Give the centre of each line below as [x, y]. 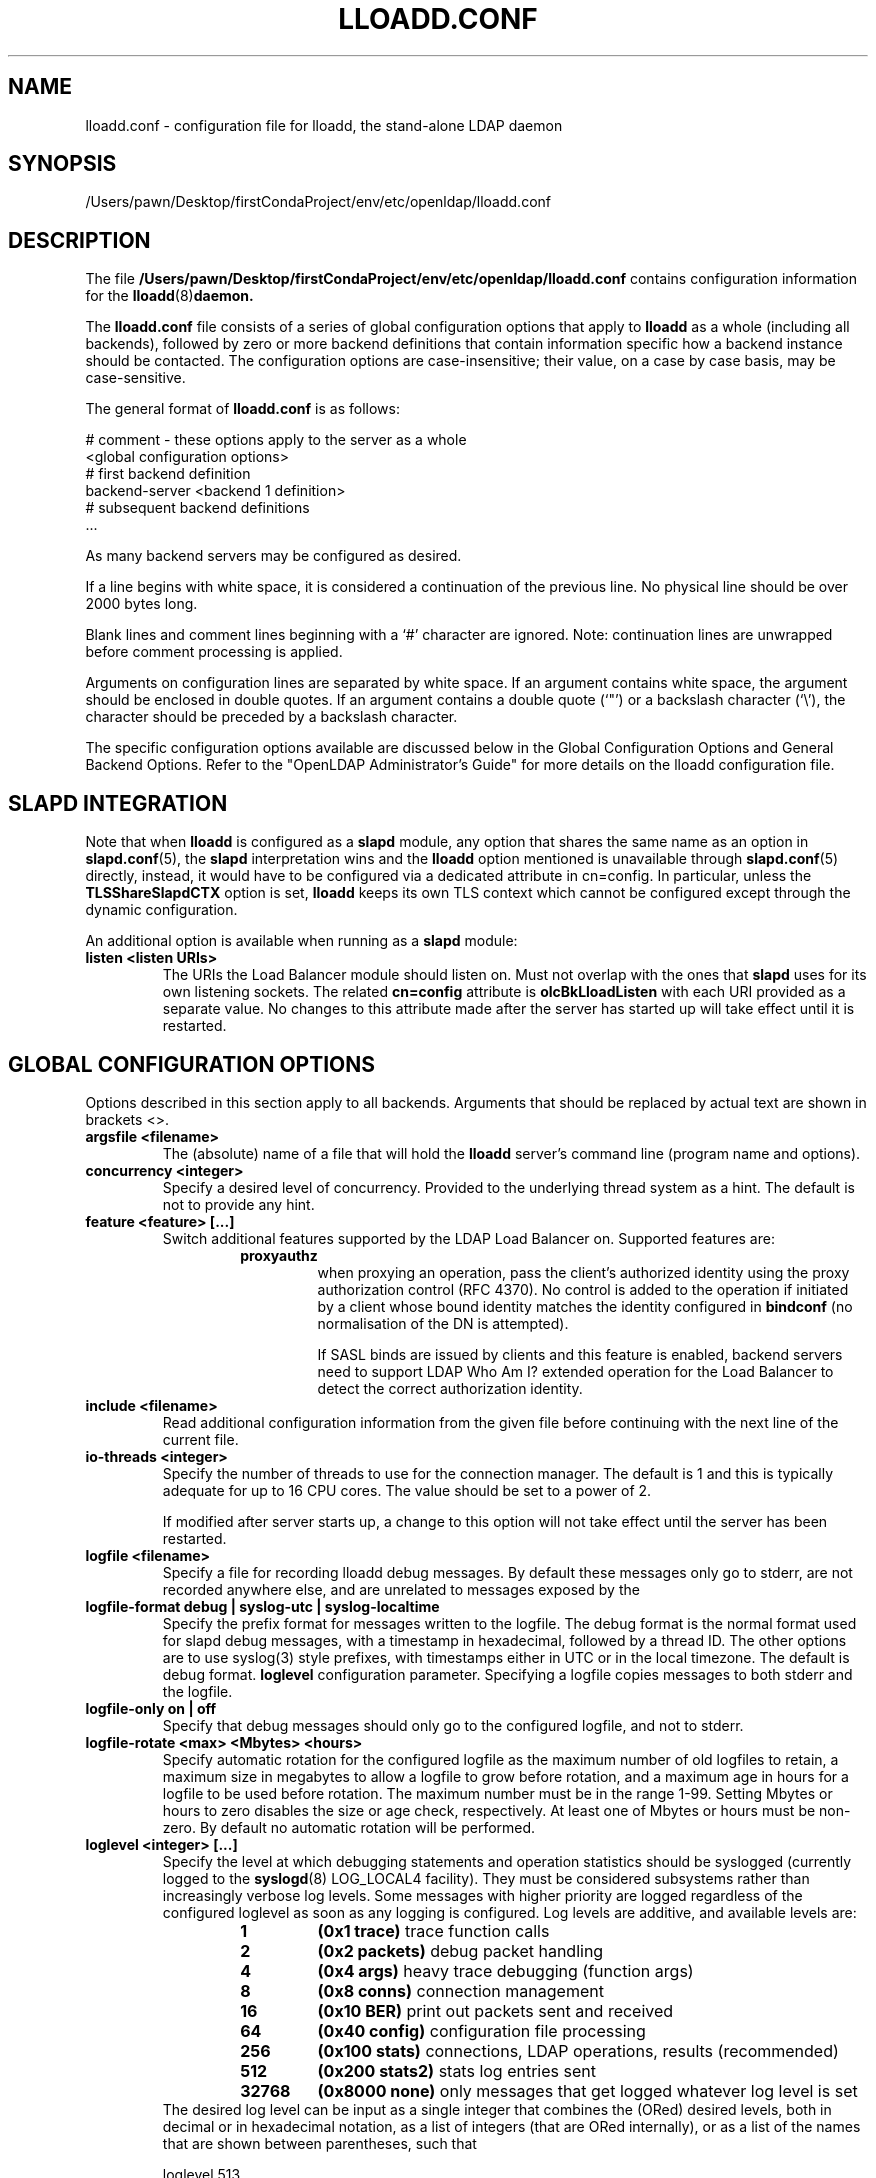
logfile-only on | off [151, 1708]
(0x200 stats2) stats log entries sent [456, 2070]
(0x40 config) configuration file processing [481, 2030]
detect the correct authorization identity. [450, 1388]
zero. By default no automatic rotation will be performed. [349, 1827]
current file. [200, 1439]
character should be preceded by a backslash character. [271, 717]
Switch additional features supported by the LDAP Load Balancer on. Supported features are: [468, 1238]
